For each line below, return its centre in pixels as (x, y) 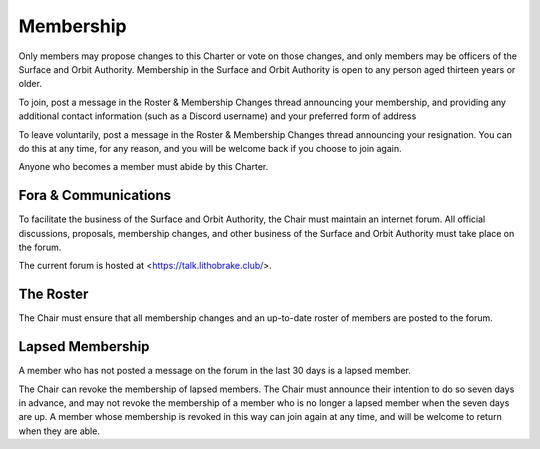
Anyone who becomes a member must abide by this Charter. (143, 167)
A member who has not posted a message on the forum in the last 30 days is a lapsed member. (215, 371)
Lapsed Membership (84, 346)
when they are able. (59, 431)
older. (30, 84)
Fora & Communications (95, 195)
